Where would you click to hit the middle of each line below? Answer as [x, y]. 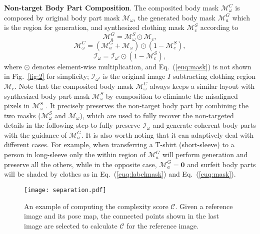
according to [219, 27]
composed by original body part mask [62, 17]
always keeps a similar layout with [202, 86]
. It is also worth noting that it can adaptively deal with [167, 134]
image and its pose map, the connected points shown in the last [122, 216]
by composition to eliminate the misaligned [172, 96]
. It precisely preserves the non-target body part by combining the [147, 106]
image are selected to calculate [71, 225]
